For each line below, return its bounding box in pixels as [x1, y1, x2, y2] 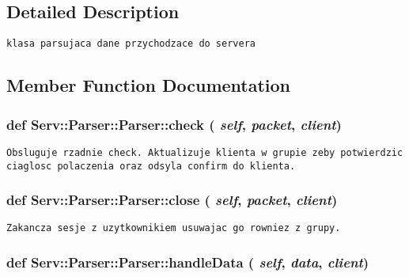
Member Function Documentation [6, 73, 291, 97]
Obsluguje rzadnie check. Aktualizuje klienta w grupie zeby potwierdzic [6, 146, 403, 158]
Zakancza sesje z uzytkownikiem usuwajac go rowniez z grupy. [6, 222, 341, 234]
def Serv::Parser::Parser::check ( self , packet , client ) [6, 114, 342, 134]
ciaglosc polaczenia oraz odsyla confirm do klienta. [6, 160, 296, 172]
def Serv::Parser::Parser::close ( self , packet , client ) [6, 190, 338, 210]
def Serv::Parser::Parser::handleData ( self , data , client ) [6, 252, 369, 271]
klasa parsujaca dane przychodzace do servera [6, 38, 256, 50]
